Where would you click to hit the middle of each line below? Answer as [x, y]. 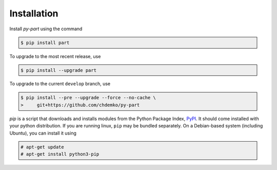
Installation [34, 13]
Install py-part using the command [46, 29]
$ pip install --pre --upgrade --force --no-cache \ [88, 98]
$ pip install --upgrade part [59, 70]
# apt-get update [42, 147]
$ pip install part [45, 43]
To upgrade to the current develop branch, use [60, 84]
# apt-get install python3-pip [60, 154]
